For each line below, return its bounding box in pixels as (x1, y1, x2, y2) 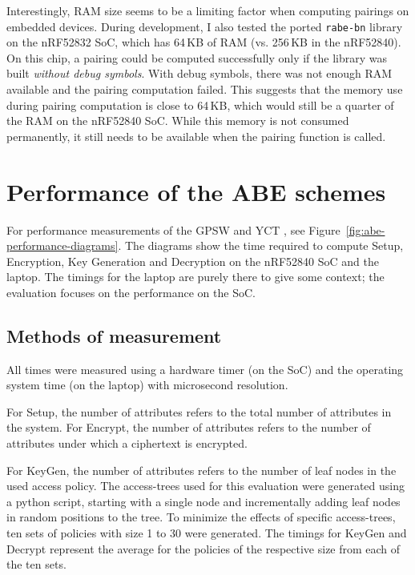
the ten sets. (6, 556, 66, 573)
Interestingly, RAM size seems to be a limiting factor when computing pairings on (6, 2, 409, 18)
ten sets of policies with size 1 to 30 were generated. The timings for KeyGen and (6, 525, 407, 541)
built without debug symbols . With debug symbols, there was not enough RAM (6, 65, 393, 82)
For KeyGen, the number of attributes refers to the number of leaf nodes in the (6, 461, 397, 478)
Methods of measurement (6, 323, 222, 348)
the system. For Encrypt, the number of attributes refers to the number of (6, 419, 371, 436)
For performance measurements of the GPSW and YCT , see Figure (6, 221, 340, 238)
